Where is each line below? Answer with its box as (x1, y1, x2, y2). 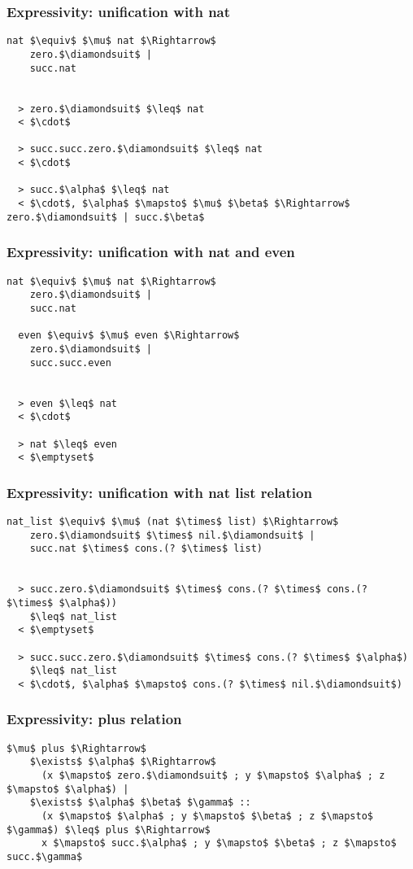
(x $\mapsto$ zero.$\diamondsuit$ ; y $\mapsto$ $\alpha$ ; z (41, 770, 385, 782)
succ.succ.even (29, 356, 111, 369)
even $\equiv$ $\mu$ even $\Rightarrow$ (18, 330, 240, 342)
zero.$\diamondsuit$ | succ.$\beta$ (7, 211, 205, 223)
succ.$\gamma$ (7, 851, 83, 863)
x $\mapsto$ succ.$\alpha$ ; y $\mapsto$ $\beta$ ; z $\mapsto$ (41, 837, 397, 849)
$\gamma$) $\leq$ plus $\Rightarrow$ (7, 823, 211, 836)
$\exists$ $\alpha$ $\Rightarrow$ (29, 756, 216, 768)
